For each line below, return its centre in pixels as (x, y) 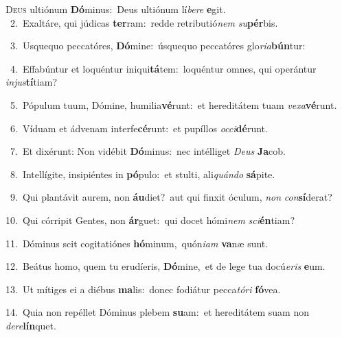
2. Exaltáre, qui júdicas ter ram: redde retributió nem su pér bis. (144, 22)
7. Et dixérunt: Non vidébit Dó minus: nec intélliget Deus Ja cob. (148, 151)
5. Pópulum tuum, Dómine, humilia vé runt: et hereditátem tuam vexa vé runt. (173, 104)
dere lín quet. (31, 325)
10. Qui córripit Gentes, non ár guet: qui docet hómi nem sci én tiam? (150, 220)
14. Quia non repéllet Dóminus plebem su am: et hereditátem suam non (157, 312)
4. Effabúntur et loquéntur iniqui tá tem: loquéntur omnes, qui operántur (163, 68)
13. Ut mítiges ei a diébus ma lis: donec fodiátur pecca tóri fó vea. (143, 289)
